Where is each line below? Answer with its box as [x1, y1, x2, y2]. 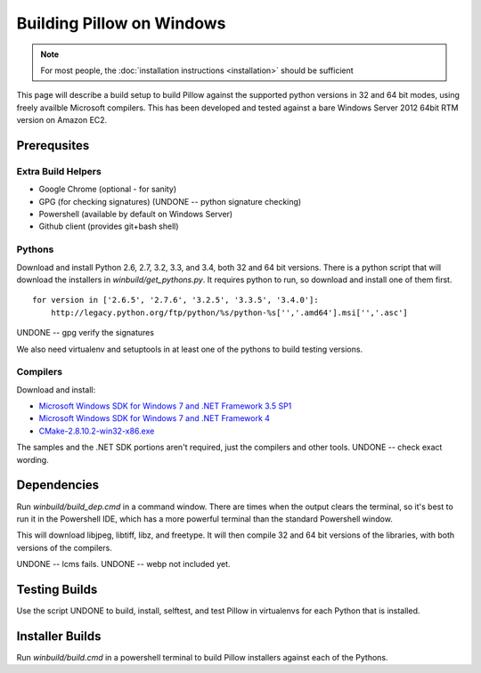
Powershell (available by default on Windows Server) [38, 209, 233, 220]
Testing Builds [16, 581, 98, 596]
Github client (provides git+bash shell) [38, 221, 179, 231]
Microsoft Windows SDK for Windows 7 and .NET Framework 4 [38, 413, 271, 424]
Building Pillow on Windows [16, 13, 226, 33]
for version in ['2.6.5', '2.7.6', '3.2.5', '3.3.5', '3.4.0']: [32, 295, 320, 305]
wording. [16, 454, 49, 465]
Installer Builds [16, 628, 102, 644]
